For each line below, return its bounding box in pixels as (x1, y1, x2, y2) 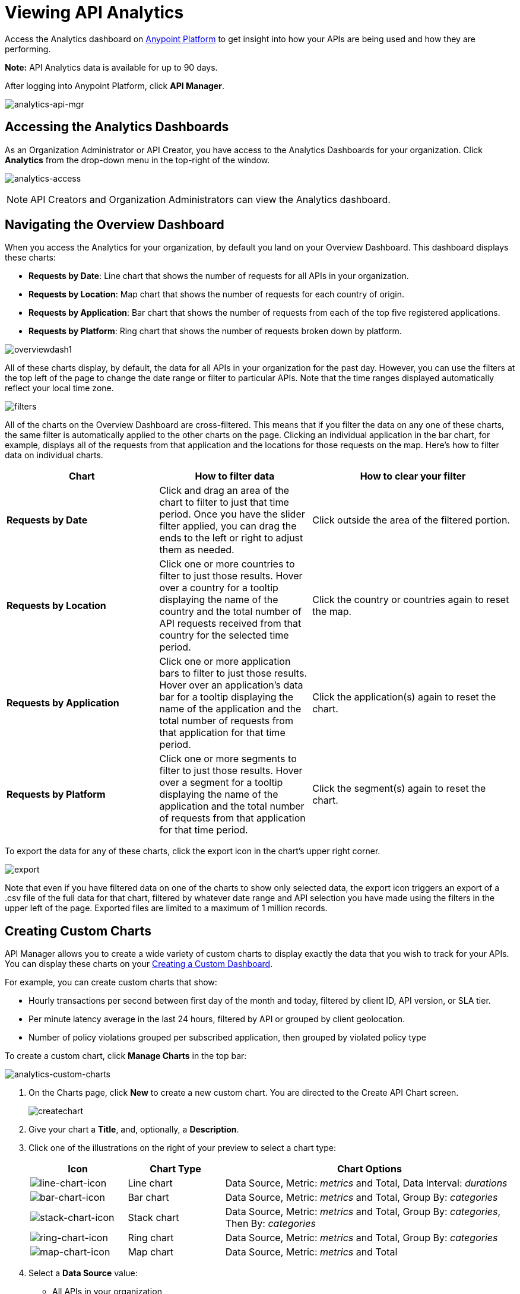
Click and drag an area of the (159, 484, 289, 497)
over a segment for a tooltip (159, 776, 283, 789)
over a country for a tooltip (159, 582, 278, 594)
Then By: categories (225, 1217, 316, 1230)
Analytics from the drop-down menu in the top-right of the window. (5, 154, 270, 165)
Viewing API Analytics (5, 2, 184, 23)
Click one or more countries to (159, 558, 295, 570)
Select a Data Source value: (28, 1268, 138, 1279)
